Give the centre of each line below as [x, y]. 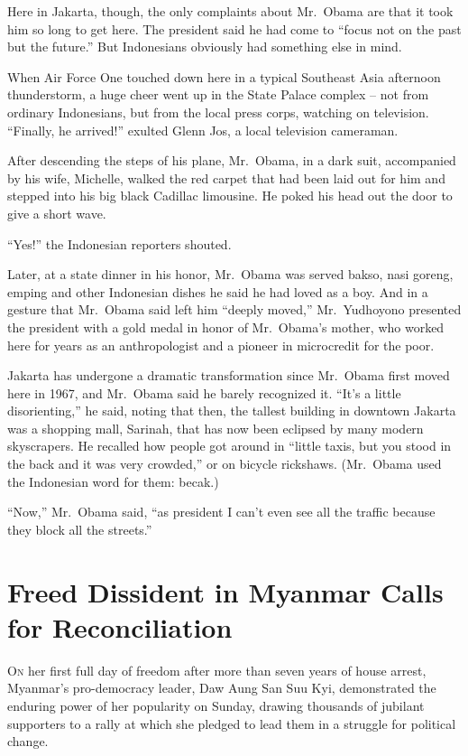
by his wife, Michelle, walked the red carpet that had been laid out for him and [226, 177]
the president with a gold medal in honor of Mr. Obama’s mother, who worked [226, 327]
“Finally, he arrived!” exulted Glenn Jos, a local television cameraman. [203, 130]
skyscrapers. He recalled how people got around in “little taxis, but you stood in [229, 446]
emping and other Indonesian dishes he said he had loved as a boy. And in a [218, 291]
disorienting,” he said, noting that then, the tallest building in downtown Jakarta [232, 411]
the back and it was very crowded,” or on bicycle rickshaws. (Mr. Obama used [225, 464]
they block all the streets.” [80, 529]
